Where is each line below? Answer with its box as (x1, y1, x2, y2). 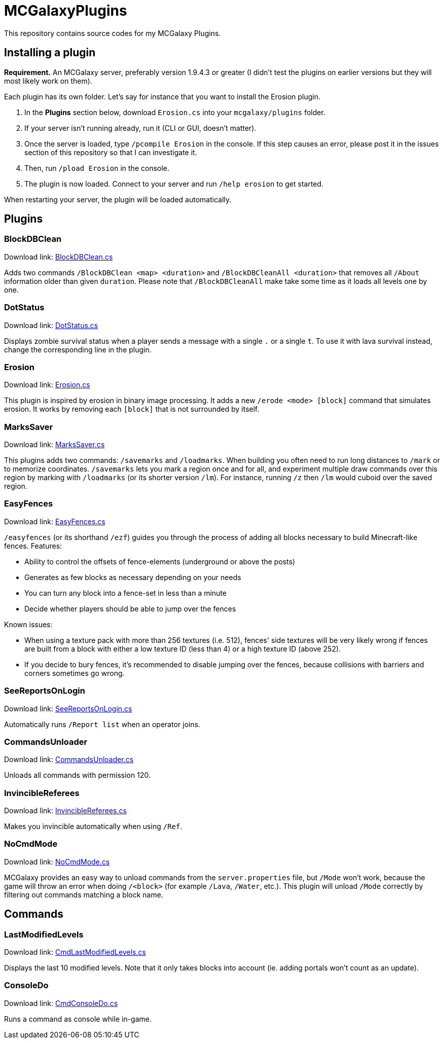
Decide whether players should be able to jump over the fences (24, 604, 236, 613)
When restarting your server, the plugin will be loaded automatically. (4, 195, 232, 204)
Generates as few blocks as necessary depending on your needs (24, 572, 241, 582)
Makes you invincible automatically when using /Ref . (4, 822, 182, 831)
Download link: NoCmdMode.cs (4, 857, 110, 866)
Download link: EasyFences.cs (4, 517, 105, 526)
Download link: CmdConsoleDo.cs (4, 998, 118, 1008)
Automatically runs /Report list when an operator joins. (4, 720, 201, 729)
